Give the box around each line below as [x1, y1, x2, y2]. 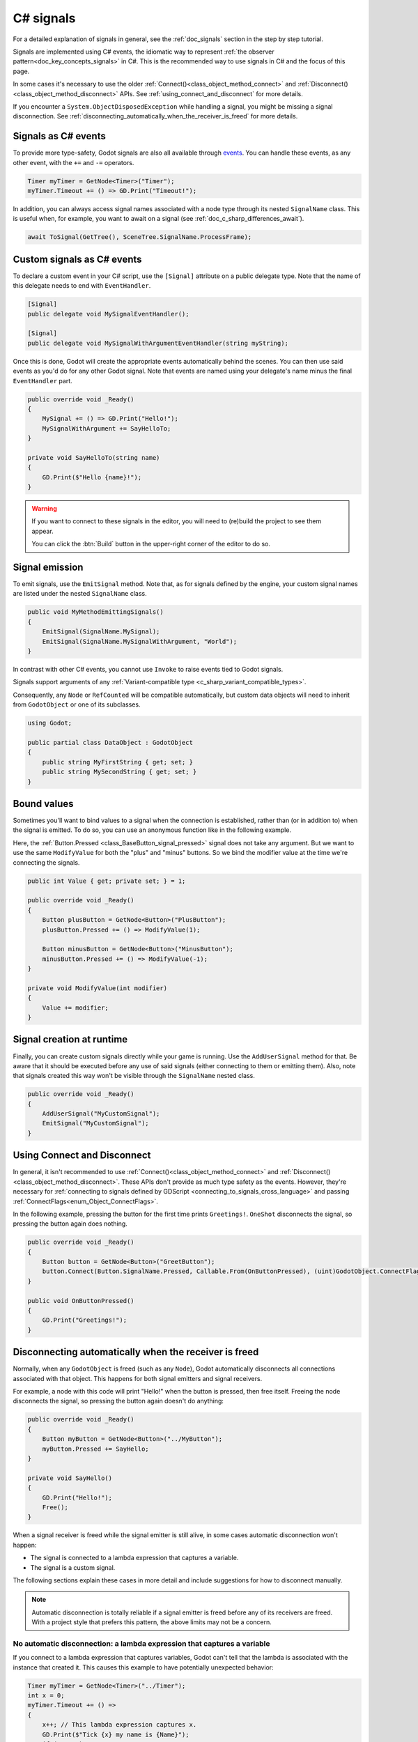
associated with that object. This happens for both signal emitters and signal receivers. [13, 1374, 263, 1382]
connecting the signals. [13, 858, 80, 867]
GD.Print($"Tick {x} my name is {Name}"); [42, 1730, 189, 1739]
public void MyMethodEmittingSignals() [27, 608, 164, 616]
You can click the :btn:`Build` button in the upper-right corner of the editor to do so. [31, 540, 271, 548]
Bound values [13, 798, 74, 810]
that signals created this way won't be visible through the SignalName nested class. [13, 1072, 256, 1080]
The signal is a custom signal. [30, 1563, 116, 1571]
